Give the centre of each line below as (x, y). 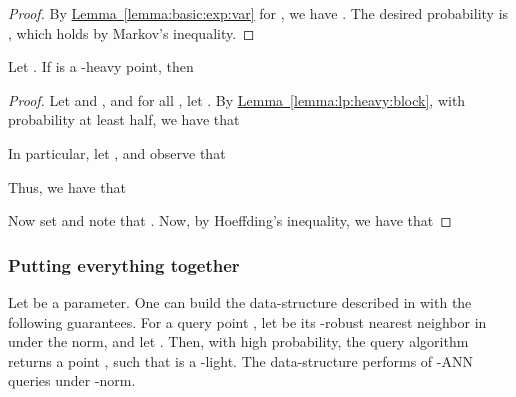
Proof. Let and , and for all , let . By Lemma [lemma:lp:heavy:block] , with (237, 99)
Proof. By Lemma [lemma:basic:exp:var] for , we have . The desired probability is (258, 13)
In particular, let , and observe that (117, 152)
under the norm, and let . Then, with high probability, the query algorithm (238, 341)
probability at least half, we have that (124, 119)
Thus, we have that (67, 186)
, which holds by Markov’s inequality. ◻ (131, 32)
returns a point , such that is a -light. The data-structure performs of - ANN (240, 360)
